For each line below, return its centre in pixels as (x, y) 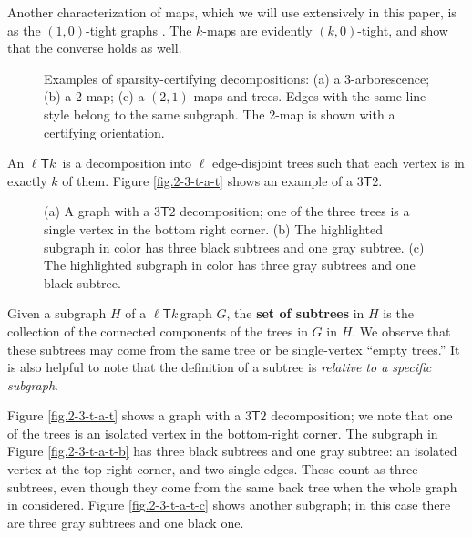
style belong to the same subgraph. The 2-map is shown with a (220, 114)
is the (398, 313)
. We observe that (401, 331)
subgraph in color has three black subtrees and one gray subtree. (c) (234, 247)
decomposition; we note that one (362, 415)
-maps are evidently (257, 30)
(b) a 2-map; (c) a (94, 96)
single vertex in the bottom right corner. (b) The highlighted (214, 228)
